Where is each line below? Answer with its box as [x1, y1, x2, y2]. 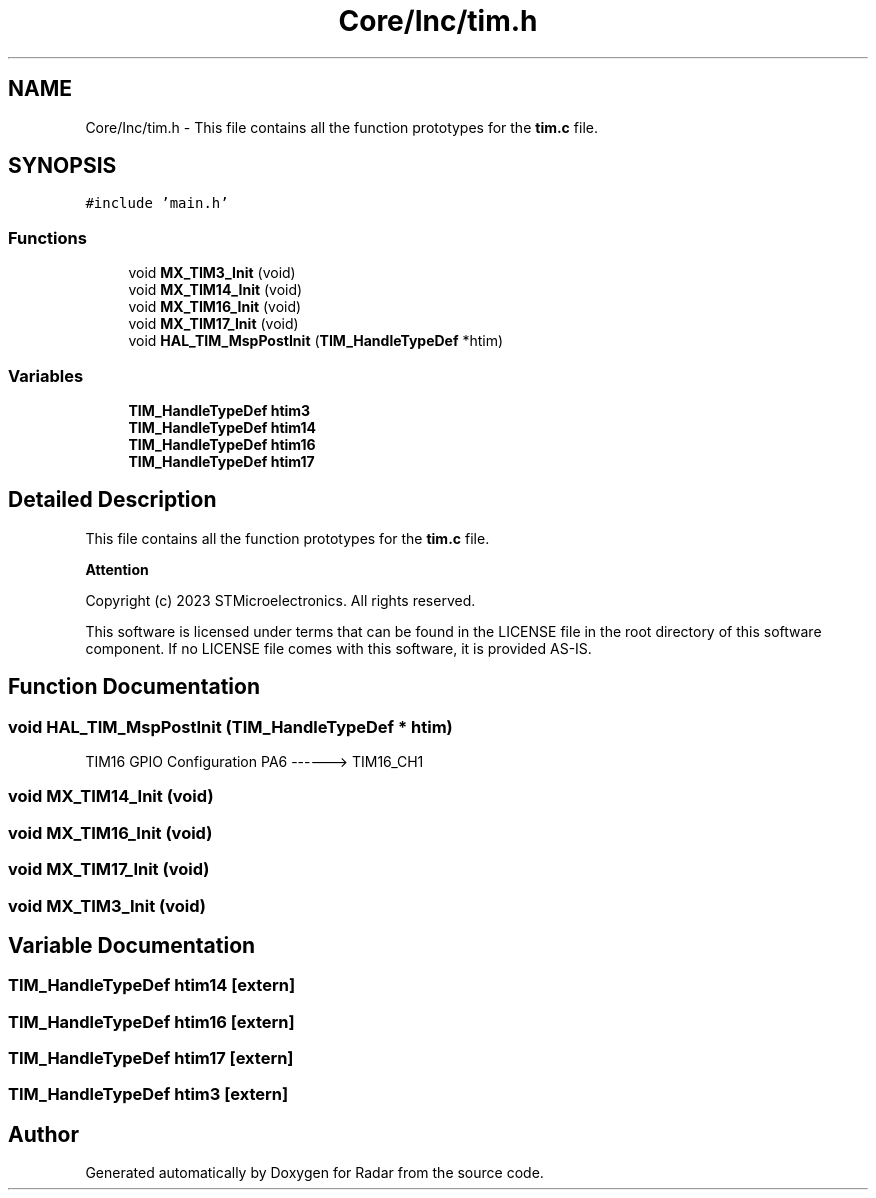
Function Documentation [8, 674, 260, 700]
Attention [85, 560, 149, 578]
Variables [8, 365, 84, 386]
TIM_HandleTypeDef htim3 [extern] [8, 1084, 289, 1105]
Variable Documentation [8, 932, 256, 958]
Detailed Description [8, 487, 217, 513]
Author [8, 1121, 79, 1147]
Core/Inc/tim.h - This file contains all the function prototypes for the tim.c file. [85, 118, 598, 136]
